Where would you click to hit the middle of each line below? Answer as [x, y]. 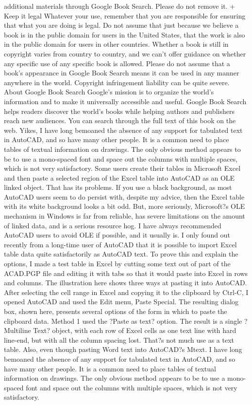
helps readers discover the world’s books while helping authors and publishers [119, 111]
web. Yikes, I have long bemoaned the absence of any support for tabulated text [123, 130]
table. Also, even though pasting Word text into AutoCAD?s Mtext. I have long [123, 349]
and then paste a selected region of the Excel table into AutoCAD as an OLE [119, 177]
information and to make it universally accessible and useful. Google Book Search [125, 101]
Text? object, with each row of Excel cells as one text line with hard [135, 330]
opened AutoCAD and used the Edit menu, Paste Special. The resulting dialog [121, 302]
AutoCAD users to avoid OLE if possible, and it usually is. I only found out [117, 235]
